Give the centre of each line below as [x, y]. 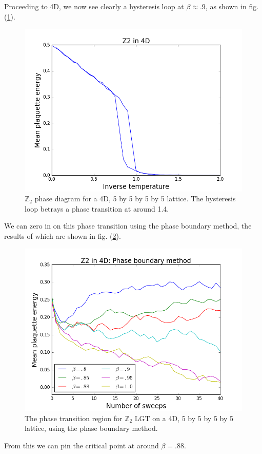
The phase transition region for [74, 418]
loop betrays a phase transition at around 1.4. [97, 208]
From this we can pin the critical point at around [82, 445]
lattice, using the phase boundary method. [91, 428]
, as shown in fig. [232, 6]
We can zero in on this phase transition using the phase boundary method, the [128, 226]
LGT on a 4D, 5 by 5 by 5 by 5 [184, 418]
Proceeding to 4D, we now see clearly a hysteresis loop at [94, 6]
